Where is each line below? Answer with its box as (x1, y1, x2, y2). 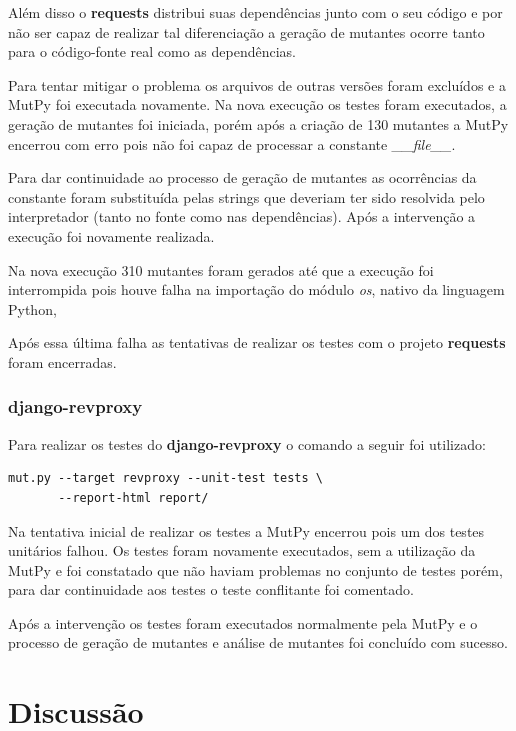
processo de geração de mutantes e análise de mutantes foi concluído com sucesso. (8, 632, 508, 653)
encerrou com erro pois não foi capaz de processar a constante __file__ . (8, 133, 456, 154)
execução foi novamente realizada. (8, 225, 215, 246)
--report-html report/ (58, 490, 209, 505)
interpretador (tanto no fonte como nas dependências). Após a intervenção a (8, 206, 476, 227)
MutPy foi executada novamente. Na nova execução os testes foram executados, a (8, 94, 507, 115)
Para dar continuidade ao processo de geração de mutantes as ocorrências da (8, 167, 477, 188)
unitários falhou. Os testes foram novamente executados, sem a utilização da (8, 540, 476, 561)
